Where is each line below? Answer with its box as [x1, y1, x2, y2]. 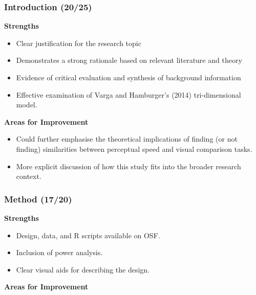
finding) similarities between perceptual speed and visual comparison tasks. [16, 143, 252, 154]
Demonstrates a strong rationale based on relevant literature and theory [16, 55, 242, 65]
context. [16, 171, 41, 181]
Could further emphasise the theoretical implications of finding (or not [16, 133, 238, 144]
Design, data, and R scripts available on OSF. [16, 230, 160, 240]
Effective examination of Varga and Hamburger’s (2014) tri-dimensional [16, 89, 241, 100]
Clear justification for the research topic [16, 37, 141, 48]
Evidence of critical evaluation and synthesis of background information [16, 72, 241, 82]
